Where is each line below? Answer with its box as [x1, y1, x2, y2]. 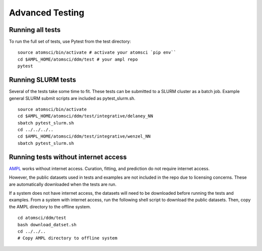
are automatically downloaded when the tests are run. [9, 181, 116, 187]
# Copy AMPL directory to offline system [17, 235, 117, 241]
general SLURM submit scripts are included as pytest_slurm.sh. [9, 95, 136, 101]
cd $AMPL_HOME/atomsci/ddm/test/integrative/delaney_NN [17, 113, 153, 119]
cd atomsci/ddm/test [17, 215, 66, 220]
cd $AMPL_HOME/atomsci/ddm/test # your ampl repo [17, 56, 138, 62]
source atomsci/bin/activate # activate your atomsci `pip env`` [17, 50, 177, 55]
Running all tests [9, 26, 61, 34]
